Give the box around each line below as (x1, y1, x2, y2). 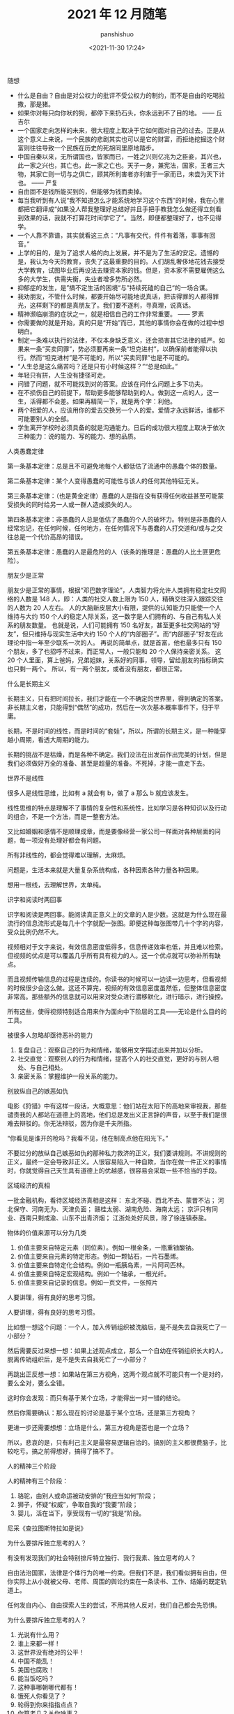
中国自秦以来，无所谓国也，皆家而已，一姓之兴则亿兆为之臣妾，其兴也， (17, 152, 225, 161)
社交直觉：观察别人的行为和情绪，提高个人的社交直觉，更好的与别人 (17, 1054, 213, 1063)
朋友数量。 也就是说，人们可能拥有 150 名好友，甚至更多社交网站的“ (19, 620, 214, 629)
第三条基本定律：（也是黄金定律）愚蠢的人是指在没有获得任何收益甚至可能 (7, 491, 218, 500)
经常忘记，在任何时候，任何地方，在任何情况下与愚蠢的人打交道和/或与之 (7, 524, 217, 532)
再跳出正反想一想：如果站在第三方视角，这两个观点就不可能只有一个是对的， (7, 1370, 227, 1378)
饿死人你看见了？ (17, 1692, 67, 1700)
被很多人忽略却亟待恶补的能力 (7, 1031, 93, 1039)
